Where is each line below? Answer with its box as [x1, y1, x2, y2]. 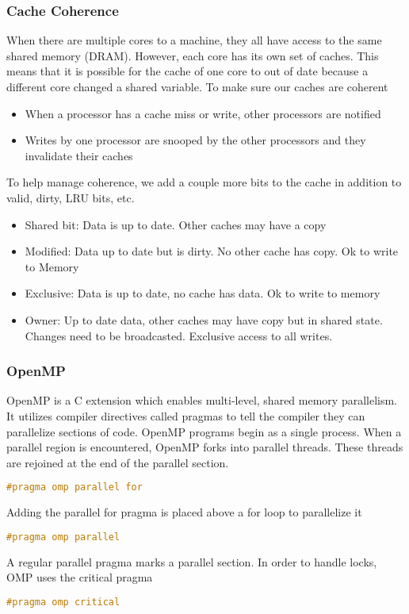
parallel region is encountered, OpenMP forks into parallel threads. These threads [6, 439, 403, 455]
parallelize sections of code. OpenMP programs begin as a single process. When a [6, 423, 402, 439]
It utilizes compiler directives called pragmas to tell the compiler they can [6, 407, 365, 424]
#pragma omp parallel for [6, 482, 143, 493]
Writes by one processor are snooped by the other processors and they [25, 132, 366, 148]
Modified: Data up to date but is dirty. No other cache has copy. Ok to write [25, 243, 399, 259]
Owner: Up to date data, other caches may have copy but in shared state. [25, 311, 383, 328]
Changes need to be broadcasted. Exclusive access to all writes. [25, 327, 333, 343]
